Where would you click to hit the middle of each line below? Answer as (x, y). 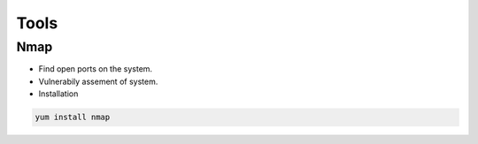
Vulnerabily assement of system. (98, 81)
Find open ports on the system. (96, 69)
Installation (58, 94)
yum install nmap (73, 117)
